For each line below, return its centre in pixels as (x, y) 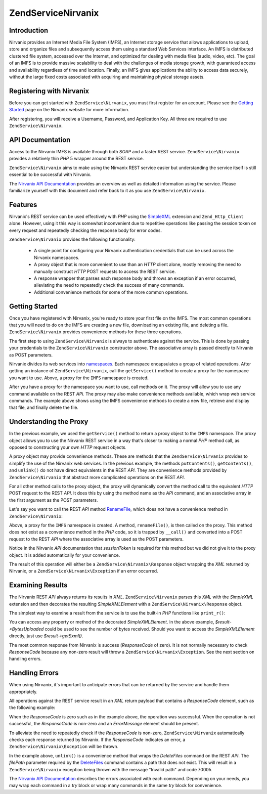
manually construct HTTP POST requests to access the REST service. (105, 271)
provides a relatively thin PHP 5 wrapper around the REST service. (77, 159)
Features (23, 204)
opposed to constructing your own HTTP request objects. (68, 447)
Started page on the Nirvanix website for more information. (69, 110)
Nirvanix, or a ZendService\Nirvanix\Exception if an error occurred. (84, 571)
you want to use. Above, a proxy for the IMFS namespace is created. (79, 378)
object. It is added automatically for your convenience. (65, 555)
